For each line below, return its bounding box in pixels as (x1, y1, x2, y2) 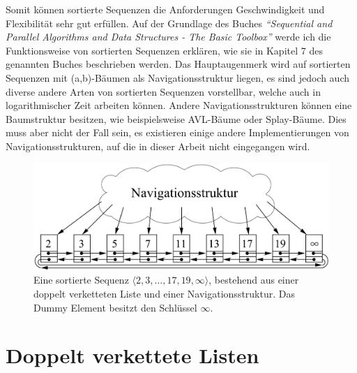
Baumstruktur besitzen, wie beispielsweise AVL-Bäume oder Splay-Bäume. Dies (6, 111, 347, 126)
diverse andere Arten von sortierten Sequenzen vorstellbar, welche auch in (6, 84, 321, 98)
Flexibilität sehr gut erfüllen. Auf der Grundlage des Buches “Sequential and (6, 15, 333, 30)
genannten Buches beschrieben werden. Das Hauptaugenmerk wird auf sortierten (6, 57, 351, 71)
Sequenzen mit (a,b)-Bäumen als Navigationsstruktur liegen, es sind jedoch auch (6, 70, 349, 85)
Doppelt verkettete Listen (6, 341, 259, 370)
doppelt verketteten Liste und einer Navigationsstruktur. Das (33, 286, 295, 301)
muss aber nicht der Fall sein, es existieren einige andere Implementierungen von (6, 125, 349, 140)
